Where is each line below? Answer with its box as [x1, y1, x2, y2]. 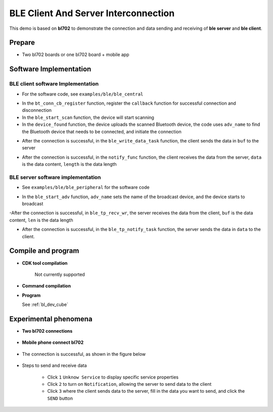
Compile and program [9, 247, 79, 255]
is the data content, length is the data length [22, 161, 117, 167]
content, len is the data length [9, 217, 73, 223]
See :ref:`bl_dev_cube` [22, 301, 68, 308]
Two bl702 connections [22, 328, 73, 334]
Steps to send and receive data [22, 362, 87, 369]
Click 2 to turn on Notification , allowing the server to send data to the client [47, 381, 212, 387]
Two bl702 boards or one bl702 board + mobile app [22, 52, 129, 58]
